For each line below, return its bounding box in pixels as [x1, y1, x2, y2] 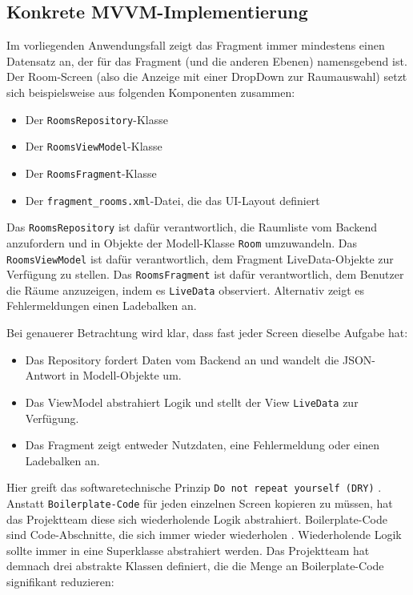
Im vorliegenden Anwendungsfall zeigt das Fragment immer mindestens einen [6, 37, 385, 54]
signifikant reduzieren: [6, 573, 114, 589]
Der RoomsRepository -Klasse [25, 111, 168, 127]
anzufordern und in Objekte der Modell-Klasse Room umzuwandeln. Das [6, 234, 357, 251]
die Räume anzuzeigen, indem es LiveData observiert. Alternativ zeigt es [6, 281, 365, 298]
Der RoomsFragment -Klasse [25, 164, 157, 181]
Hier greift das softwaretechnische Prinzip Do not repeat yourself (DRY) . [6, 479, 382, 496]
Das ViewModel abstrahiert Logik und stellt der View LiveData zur [25, 393, 359, 410]
